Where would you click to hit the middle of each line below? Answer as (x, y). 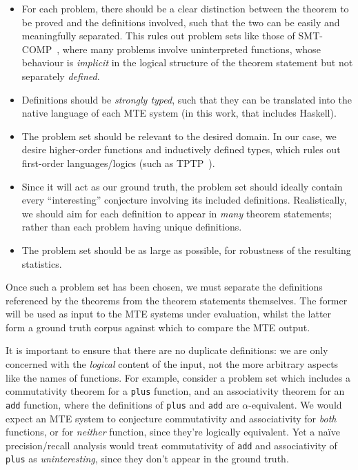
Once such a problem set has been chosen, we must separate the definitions (164, 287)
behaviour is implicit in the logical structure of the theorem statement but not (187, 62)
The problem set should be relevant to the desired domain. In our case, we (179, 136)
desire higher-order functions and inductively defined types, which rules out (181, 149)
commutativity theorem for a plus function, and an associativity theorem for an (175, 391)
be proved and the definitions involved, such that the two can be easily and (181, 22)
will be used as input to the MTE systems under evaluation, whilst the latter (169, 314)
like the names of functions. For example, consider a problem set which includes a (178, 377)
